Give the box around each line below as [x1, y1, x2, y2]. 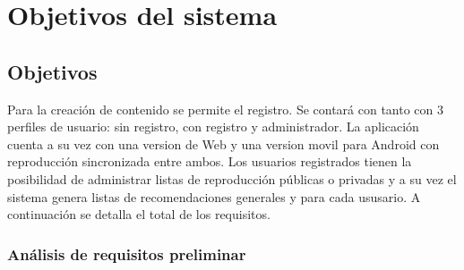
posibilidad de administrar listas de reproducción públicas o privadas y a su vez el [7, 169, 457, 188]
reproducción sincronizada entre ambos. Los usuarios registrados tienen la [7, 152, 412, 171]
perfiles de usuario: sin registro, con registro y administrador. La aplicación [7, 117, 419, 136]
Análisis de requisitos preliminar [7, 242, 246, 265]
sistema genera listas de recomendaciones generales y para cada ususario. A [7, 187, 421, 206]
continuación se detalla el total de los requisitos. [7, 205, 271, 224]
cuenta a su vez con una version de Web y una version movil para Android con [7, 134, 440, 153]
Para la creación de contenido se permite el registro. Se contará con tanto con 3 [7, 99, 444, 118]
